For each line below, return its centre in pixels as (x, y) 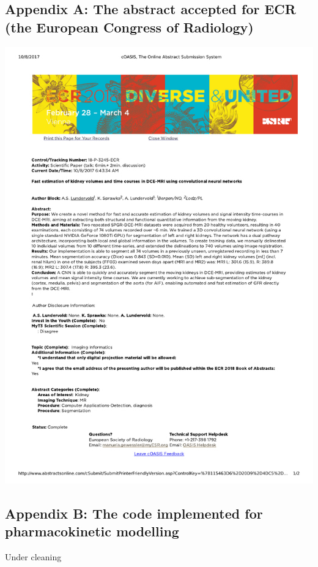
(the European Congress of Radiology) (129, 27)
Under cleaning (33, 556)
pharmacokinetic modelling (92, 531)
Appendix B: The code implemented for (134, 513)
